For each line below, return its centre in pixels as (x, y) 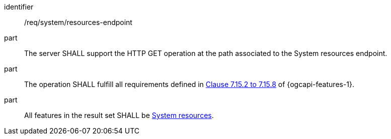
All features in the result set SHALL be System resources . (119, 115)
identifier (19, 7)
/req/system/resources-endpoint (78, 22)
